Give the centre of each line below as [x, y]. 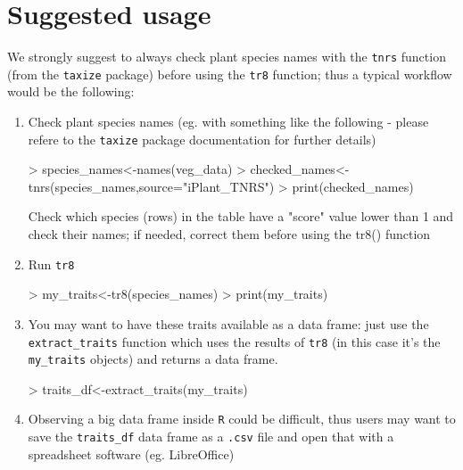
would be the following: [71, 91]
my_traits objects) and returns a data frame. [153, 359]
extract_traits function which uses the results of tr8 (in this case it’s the [234, 341]
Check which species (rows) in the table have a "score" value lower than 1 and [241, 216]
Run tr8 [51, 264]
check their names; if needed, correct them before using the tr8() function [229, 234]
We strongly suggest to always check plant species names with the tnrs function [227, 57]
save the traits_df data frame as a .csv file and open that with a [211, 437]
